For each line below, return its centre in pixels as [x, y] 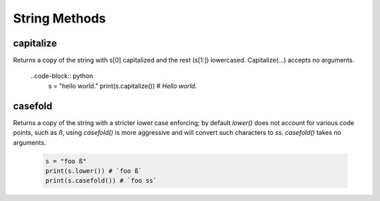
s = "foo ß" [66, 161]
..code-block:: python [62, 76]
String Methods [59, 18]
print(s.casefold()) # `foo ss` [101, 181]
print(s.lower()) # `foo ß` [94, 171]
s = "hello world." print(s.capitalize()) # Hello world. [122, 86]
